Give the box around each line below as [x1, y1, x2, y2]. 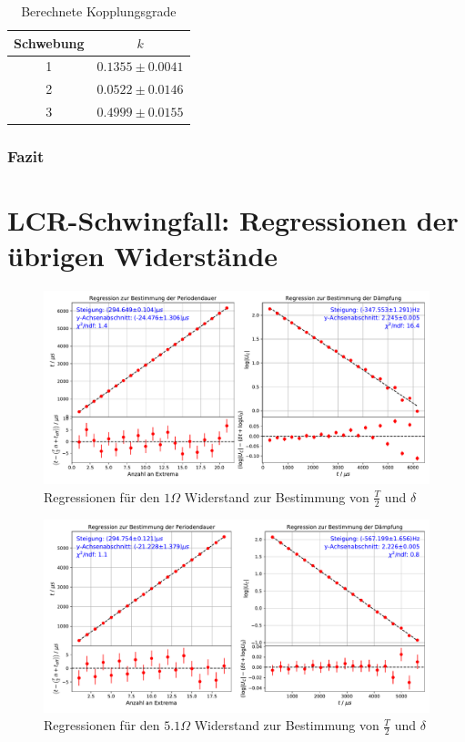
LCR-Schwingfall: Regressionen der [7, 201, 459, 239]
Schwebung [14, 33, 85, 52]
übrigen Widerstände [7, 237, 278, 274]
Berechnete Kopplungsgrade [21, 2, 177, 20]
